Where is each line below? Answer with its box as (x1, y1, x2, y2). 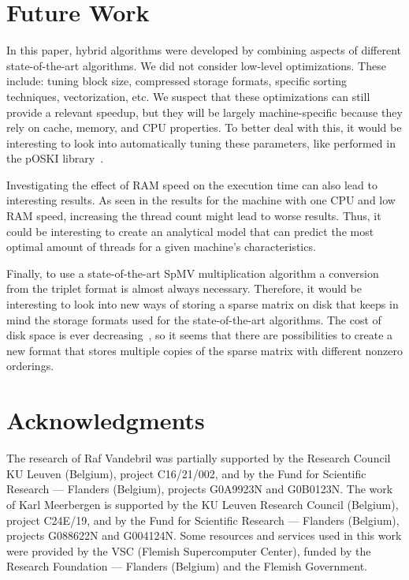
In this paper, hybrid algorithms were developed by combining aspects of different (6, 42, 402, 58)
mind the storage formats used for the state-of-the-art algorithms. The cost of (6, 311, 381, 327)
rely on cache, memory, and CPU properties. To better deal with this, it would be (6, 119, 402, 136)
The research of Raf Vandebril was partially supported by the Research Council (6, 450, 391, 466)
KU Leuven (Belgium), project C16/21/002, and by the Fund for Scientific (6, 465, 366, 481)
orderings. (6, 357, 54, 374)
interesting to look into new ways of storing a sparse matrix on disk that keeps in (6, 296, 399, 312)
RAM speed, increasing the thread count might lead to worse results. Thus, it (6, 208, 381, 224)
